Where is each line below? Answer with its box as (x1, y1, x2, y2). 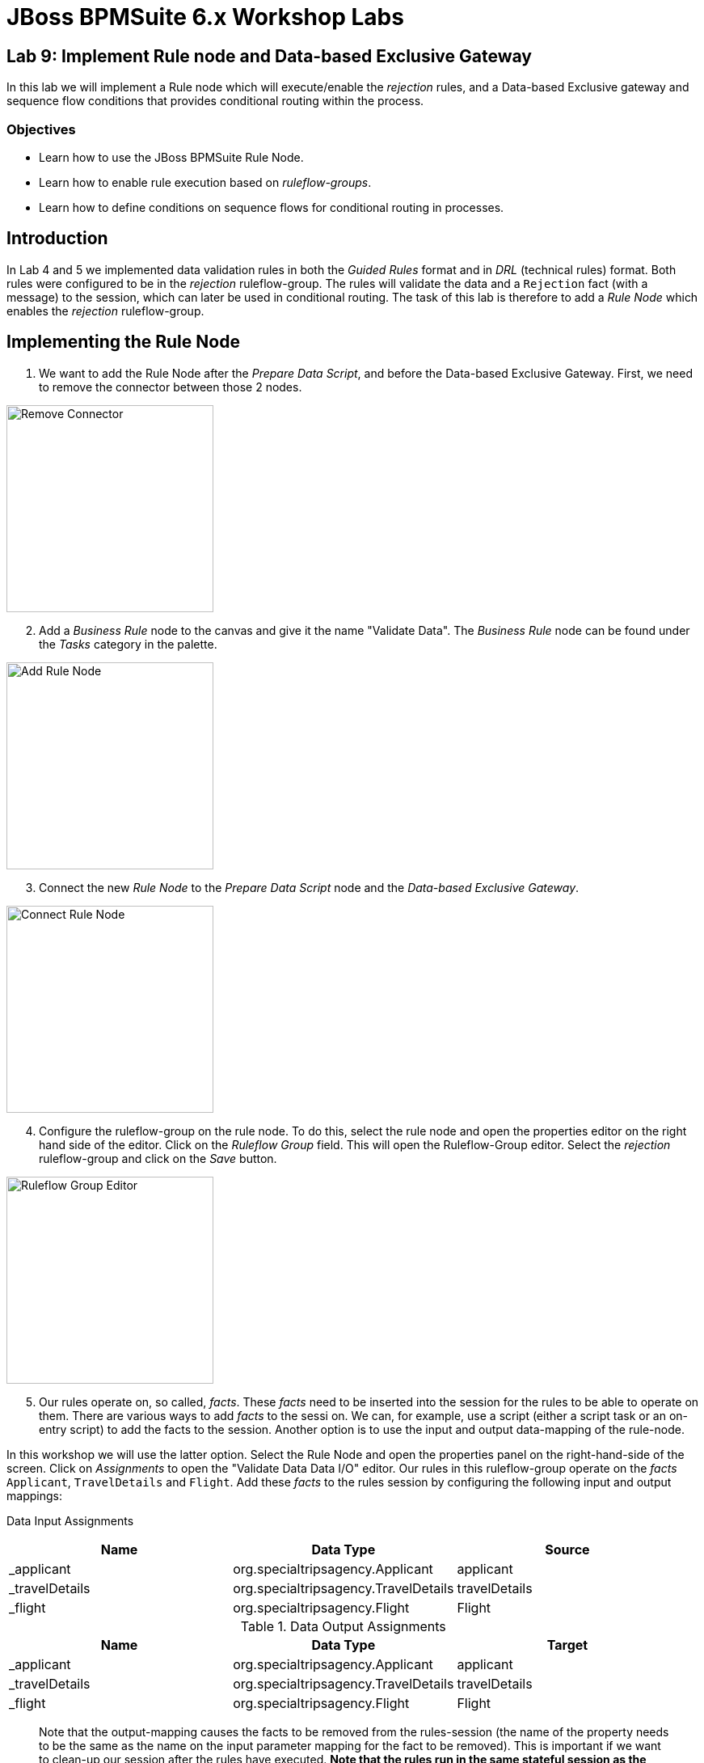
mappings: (6, 1488, 62, 1503)
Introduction (6, 228, 108, 249)
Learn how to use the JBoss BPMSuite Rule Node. (39, 150, 304, 164)
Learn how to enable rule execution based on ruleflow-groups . (39, 175, 372, 189)
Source (545, 1541, 590, 1558)
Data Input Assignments (6, 1513, 134, 1528)
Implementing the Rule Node (6, 332, 240, 353)
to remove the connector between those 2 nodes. (39, 379, 302, 394)
